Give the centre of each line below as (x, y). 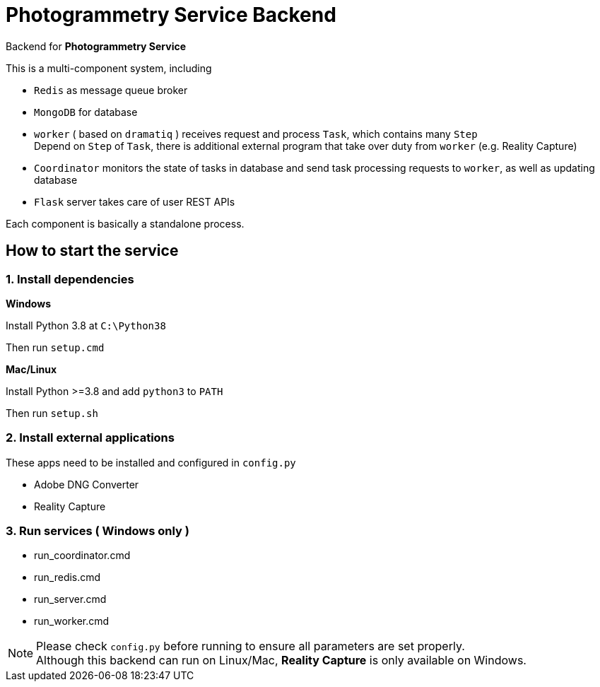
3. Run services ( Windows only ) (98, 531)
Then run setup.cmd (55, 347)
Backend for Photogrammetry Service (96, 46)
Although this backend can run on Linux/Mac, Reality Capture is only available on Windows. (281, 660)
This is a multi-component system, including (109, 68)
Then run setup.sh (52, 413)
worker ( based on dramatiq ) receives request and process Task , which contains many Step (256, 134)
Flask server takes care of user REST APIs (135, 201)
